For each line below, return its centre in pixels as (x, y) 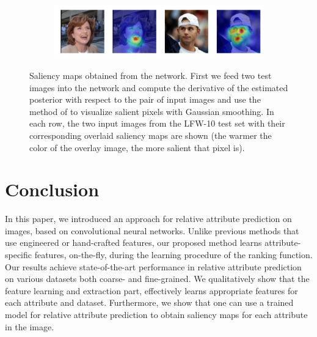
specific (19, 255)
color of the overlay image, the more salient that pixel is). (137, 147)
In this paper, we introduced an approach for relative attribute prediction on (148, 219)
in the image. (30, 326)
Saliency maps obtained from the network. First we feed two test (151, 75)
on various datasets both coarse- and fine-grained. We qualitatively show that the (157, 279)
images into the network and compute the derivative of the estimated (159, 87)
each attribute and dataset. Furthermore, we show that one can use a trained (149, 302)
